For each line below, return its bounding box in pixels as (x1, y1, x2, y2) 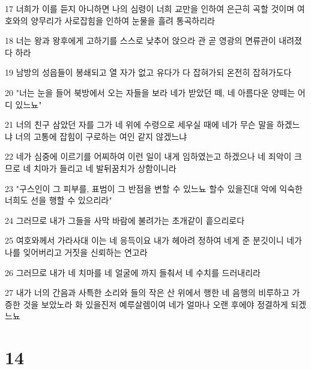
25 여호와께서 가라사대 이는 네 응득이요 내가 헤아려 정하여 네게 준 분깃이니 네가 (5, 234, 302, 247)
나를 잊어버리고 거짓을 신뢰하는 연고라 (5, 245, 148, 258)
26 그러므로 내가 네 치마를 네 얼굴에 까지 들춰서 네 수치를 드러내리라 (5, 266, 261, 278)
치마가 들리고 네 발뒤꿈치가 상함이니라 (33, 161, 177, 174)
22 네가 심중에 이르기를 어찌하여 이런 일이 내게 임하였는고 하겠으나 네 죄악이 (5, 150, 292, 163)
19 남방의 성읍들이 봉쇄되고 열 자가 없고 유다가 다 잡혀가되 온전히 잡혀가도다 (5, 66, 292, 79)
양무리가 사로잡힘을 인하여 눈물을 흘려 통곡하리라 (31, 14, 215, 26)
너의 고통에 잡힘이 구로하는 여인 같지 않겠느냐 (15, 130, 187, 142)
